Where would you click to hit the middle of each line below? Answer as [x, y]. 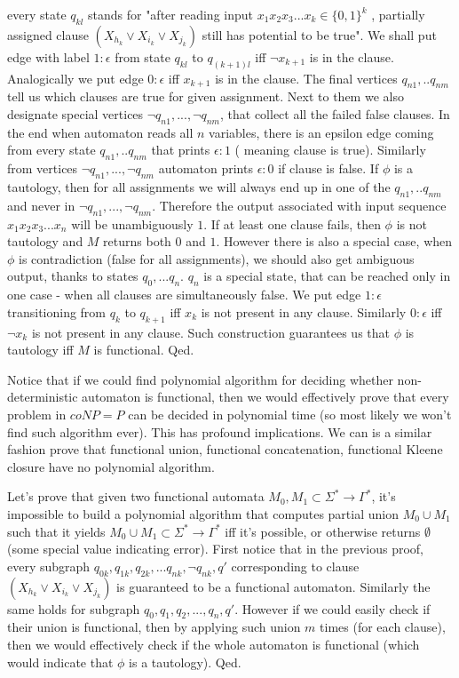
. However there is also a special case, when [334, 241]
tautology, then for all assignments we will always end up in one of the [199, 187]
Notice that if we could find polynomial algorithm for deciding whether [200, 379]
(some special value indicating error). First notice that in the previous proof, [215, 549]
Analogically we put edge [75, 78]
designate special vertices [75, 114]
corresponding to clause [295, 566]
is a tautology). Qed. [185, 662]
